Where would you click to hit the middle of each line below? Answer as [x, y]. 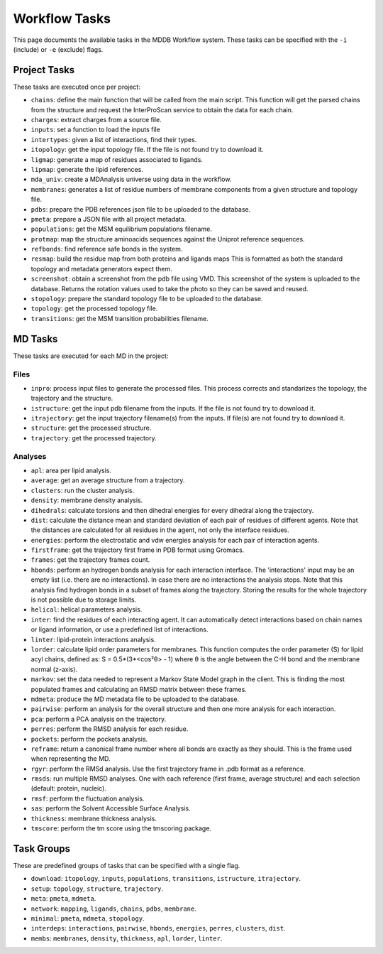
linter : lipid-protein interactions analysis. [93, 639]
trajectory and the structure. [72, 399]
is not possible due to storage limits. [84, 600]
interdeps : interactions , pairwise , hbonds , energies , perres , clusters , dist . [159, 928]
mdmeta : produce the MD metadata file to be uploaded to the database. [135, 699]
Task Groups [42, 849]
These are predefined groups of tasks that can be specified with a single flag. [127, 865]
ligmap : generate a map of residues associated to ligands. [117, 159]
